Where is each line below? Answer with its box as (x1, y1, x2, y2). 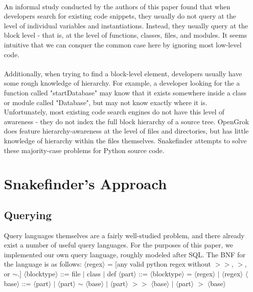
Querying (4, 207, 52, 222)
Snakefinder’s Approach (4, 174, 167, 194)
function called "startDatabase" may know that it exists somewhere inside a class (4, 87, 247, 97)
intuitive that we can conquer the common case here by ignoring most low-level (4, 39, 242, 49)
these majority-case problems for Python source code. (4, 145, 164, 155)
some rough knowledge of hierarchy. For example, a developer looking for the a (4, 78, 240, 88)
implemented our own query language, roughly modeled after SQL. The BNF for (4, 249, 246, 259)
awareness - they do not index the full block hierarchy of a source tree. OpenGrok (4, 116, 249, 126)
